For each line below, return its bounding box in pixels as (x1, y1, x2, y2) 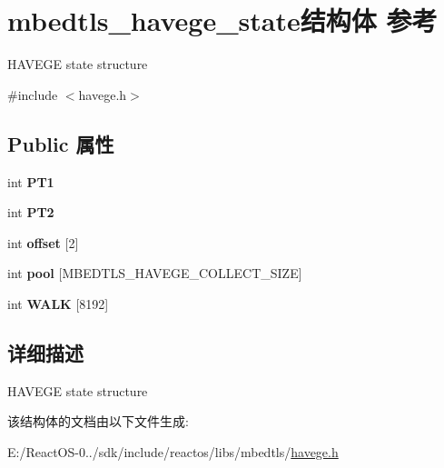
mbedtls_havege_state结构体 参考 (7, 2, 438, 39)
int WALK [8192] (7, 294, 109, 313)
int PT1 (7, 172, 54, 191)
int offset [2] (7, 233, 79, 252)
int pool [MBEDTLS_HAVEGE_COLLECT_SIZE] (7, 264, 302, 283)
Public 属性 (7, 129, 114, 157)
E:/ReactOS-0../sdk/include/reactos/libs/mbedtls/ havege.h (7, 442, 339, 461)
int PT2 (7, 203, 54, 222)
